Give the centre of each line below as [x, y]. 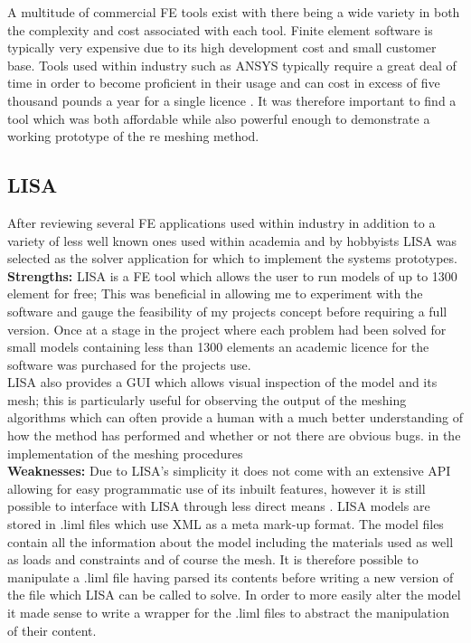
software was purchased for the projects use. [129, 364]
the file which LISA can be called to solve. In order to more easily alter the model [234, 595]
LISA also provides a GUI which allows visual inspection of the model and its [222, 382]
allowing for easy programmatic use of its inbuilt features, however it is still [217, 488]
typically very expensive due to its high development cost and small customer [222, 47]
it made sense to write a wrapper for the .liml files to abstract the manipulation [228, 613]
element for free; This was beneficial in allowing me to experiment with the [215, 293]
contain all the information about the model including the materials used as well [231, 541]
